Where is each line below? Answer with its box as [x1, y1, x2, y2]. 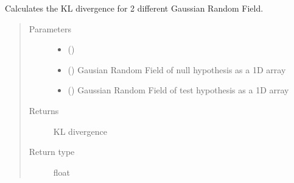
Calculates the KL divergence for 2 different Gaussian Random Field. [5, 2, 264, 14]
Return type [29, 145, 75, 158]
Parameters [29, 22, 71, 35]
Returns [29, 104, 59, 117]
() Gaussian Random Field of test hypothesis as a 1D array [68, 84, 289, 96]
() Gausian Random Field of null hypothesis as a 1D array [68, 63, 286, 76]
